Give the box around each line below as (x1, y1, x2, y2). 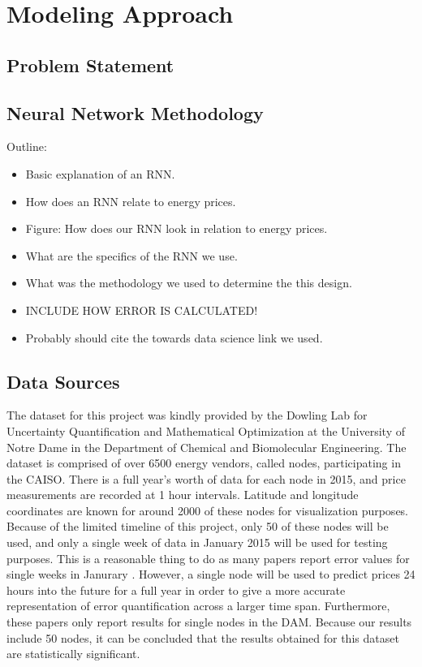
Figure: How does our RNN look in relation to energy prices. (25, 220, 328, 237)
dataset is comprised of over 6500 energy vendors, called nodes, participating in (6, 454, 401, 471)
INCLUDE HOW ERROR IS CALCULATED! (25, 301, 258, 318)
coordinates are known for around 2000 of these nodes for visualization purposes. (6, 501, 409, 519)
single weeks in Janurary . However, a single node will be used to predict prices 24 (6, 566, 416, 583)
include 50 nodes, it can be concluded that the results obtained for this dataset (6, 629, 399, 646)
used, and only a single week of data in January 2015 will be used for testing (6, 534, 388, 551)
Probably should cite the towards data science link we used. (25, 329, 323, 346)
